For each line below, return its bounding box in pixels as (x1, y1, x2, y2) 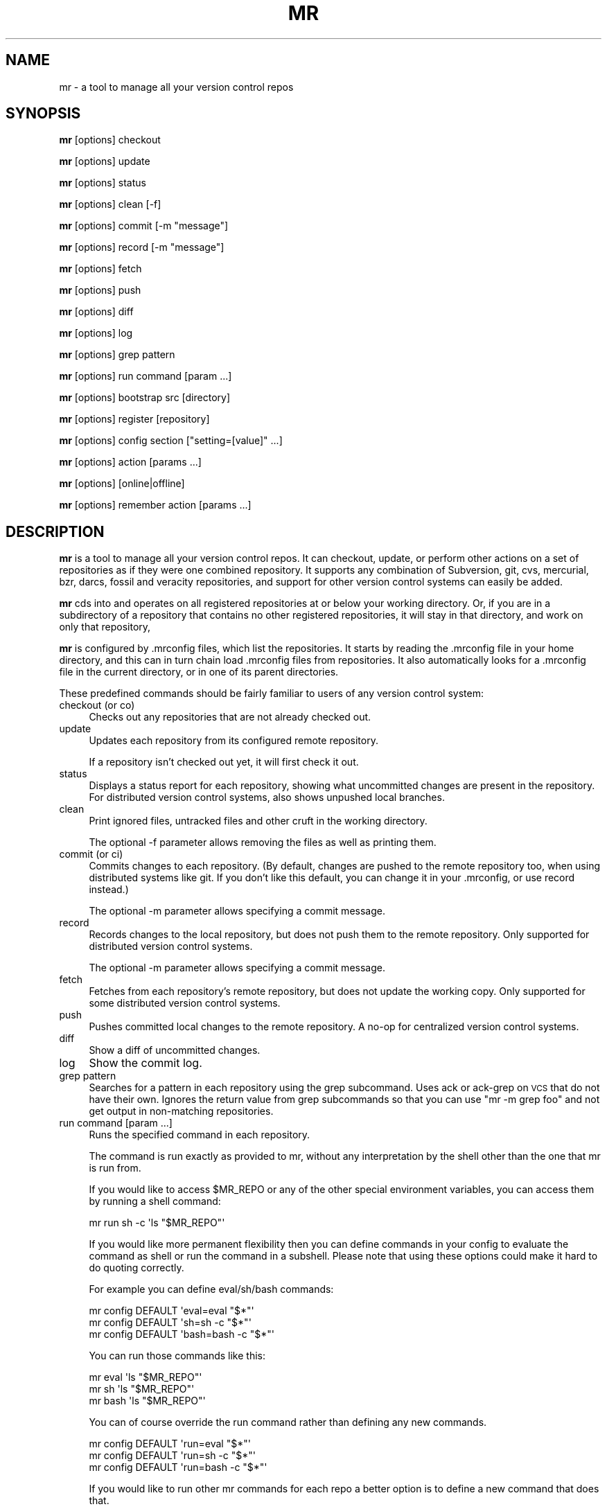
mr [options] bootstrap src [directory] (59, 391, 230, 404)
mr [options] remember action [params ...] (59, 499, 252, 511)
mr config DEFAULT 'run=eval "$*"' (89, 1438, 251, 1450)
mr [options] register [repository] (59, 413, 210, 425)
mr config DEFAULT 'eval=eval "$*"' (89, 1305, 254, 1317)
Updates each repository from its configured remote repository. (89, 734, 378, 747)
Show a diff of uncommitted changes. (89, 1044, 261, 1057)
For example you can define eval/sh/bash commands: (89, 1283, 334, 1296)
